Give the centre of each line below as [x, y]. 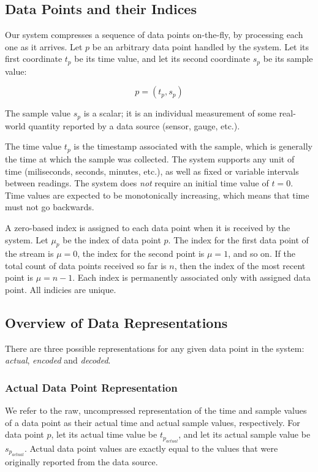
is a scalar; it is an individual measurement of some [180, 113]
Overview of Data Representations [116, 323]
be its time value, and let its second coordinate [162, 59]
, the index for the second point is [141, 253]
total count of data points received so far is [86, 265]
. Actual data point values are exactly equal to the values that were [151, 448]
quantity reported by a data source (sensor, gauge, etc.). [134, 125]
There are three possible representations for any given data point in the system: [155, 348]
